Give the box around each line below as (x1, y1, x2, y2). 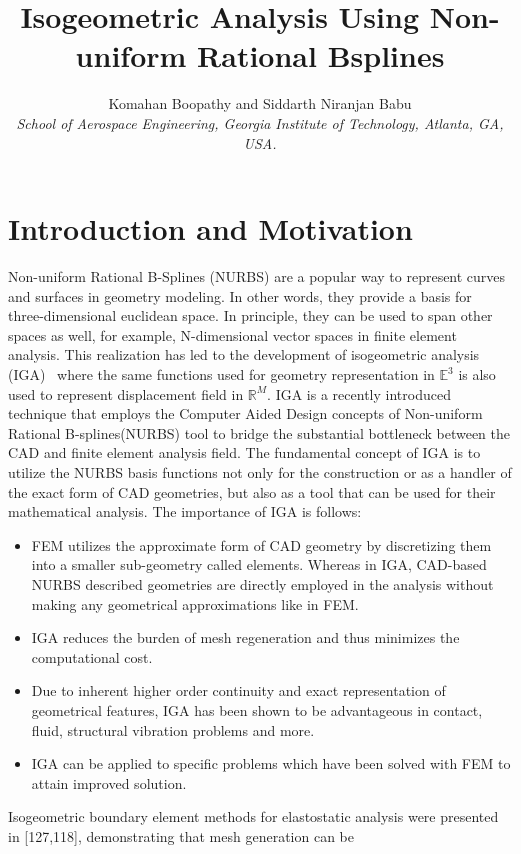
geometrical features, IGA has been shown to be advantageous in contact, (31, 699, 483, 720)
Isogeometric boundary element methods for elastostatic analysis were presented (8, 806, 499, 827)
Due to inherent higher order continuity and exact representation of (31, 680, 446, 701)
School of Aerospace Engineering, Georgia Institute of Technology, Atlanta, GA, (16, 112, 504, 133)
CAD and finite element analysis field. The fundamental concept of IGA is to (8, 442, 481, 463)
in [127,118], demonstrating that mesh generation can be (8, 825, 354, 846)
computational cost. (31, 646, 153, 667)
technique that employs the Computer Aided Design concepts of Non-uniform (8, 403, 483, 424)
